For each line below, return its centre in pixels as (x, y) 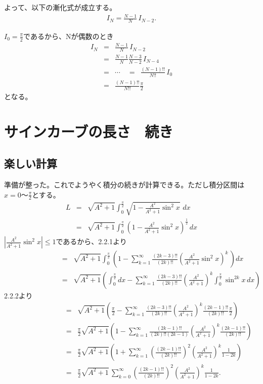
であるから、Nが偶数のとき (69, 36)
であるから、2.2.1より (91, 241)
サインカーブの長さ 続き (89, 131)
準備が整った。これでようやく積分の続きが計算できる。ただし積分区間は (124, 185)
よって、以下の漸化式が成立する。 (60, 7)
